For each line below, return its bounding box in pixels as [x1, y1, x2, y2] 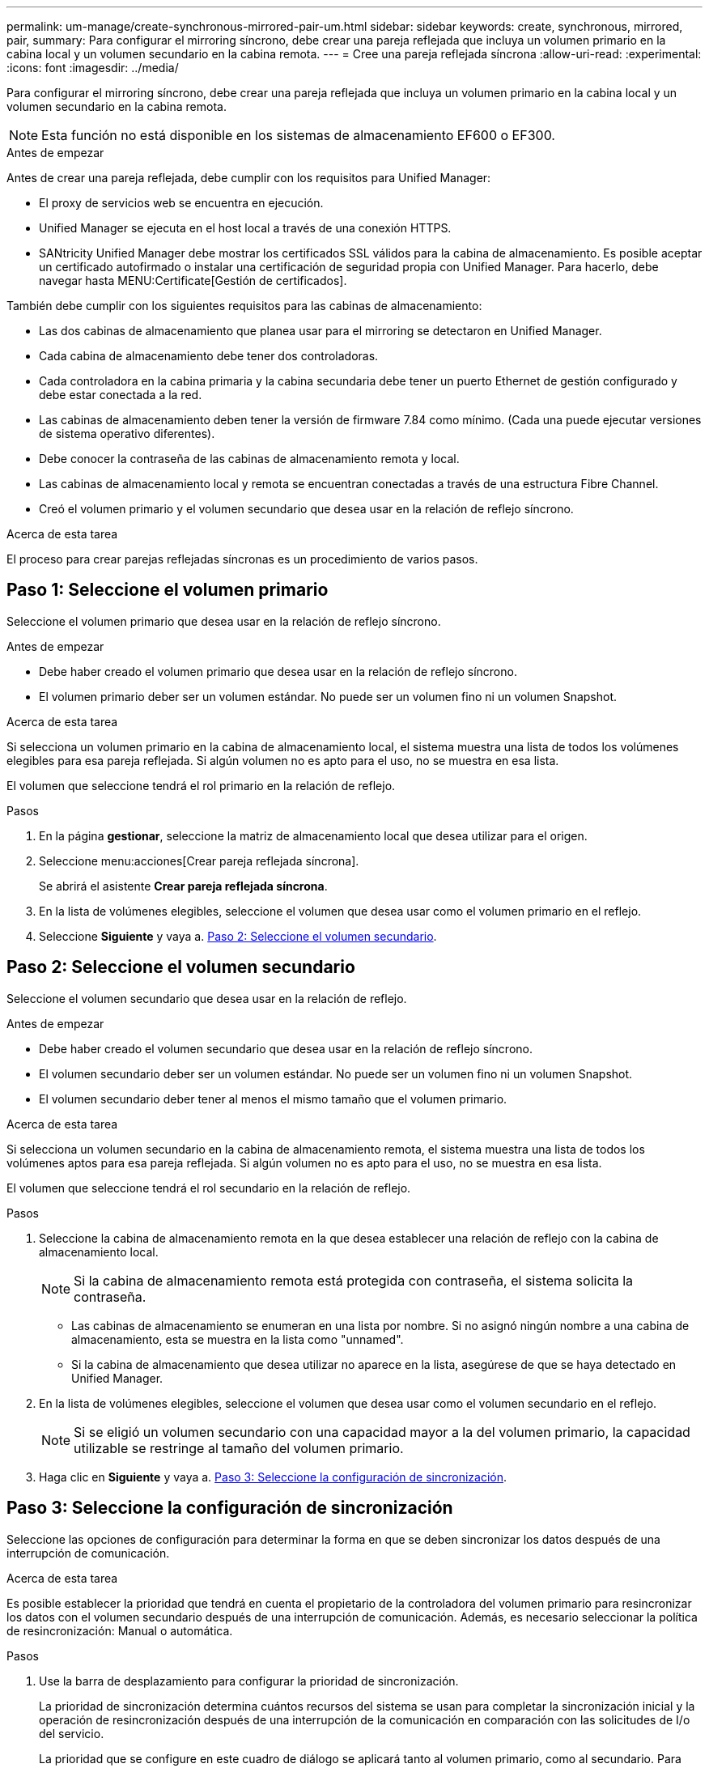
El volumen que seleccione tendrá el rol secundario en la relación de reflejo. [6, 1180, 411, 1195]
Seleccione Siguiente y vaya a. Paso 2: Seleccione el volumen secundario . [39, 929, 437, 943]
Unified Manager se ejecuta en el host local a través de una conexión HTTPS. [39, 221, 452, 235]
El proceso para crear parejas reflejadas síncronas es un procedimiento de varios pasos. [6, 552, 478, 566]
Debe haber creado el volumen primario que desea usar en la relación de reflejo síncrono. [39, 664, 517, 678]
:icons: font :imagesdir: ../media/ [6, 61, 179, 74]
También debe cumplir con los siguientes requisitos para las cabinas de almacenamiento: [6, 299, 482, 312]
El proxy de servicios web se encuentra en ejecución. [39, 196, 324, 210]
